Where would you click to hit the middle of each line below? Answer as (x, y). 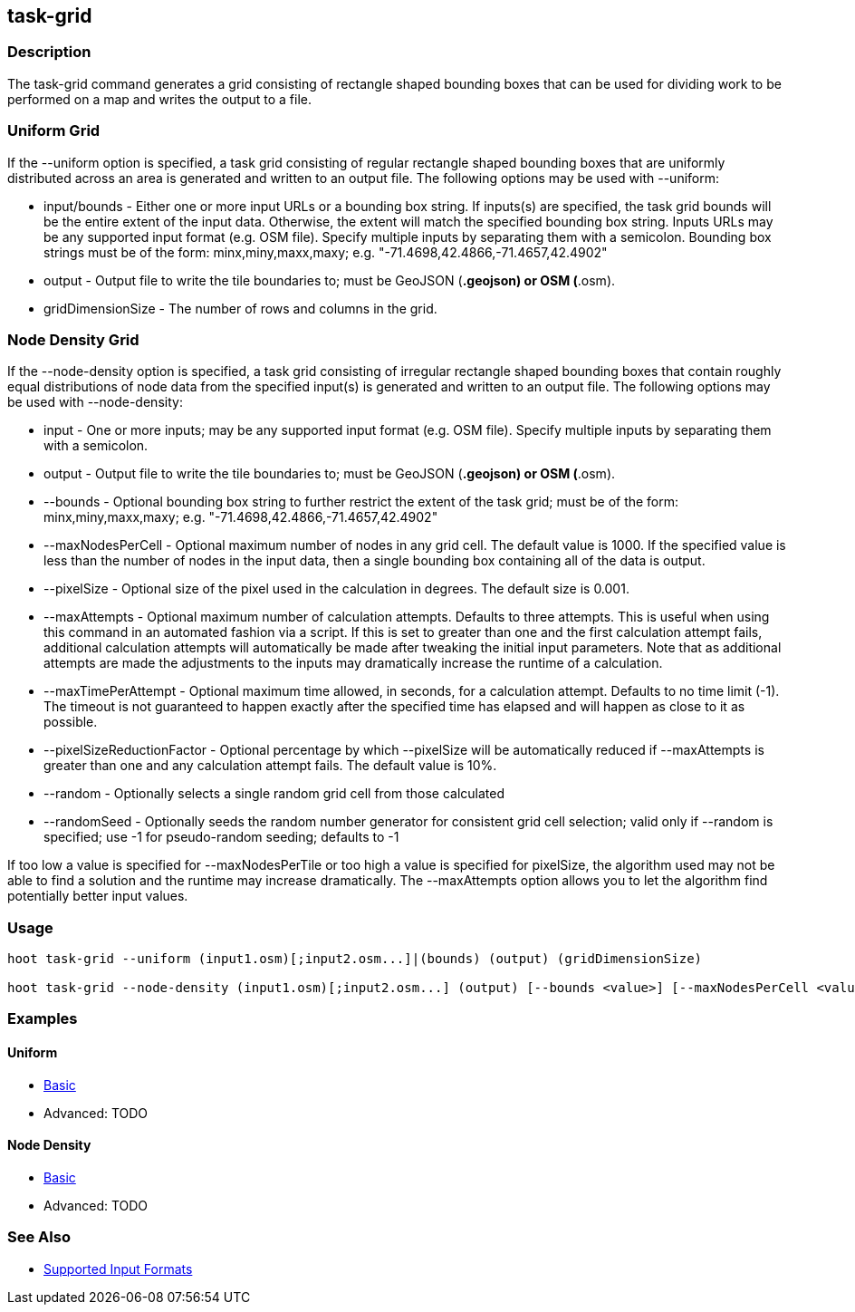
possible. (71, 722)
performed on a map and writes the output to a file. (159, 99)
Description (49, 52)
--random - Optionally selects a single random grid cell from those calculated (274, 794)
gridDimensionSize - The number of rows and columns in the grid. (240, 308)
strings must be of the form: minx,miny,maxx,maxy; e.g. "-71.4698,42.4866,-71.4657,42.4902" (326, 252)
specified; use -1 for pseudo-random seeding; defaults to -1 (221, 837)
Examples (43, 1019)
